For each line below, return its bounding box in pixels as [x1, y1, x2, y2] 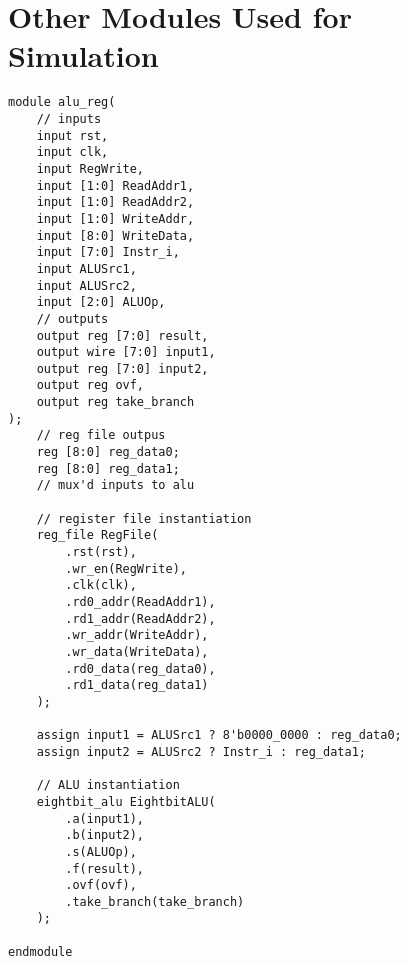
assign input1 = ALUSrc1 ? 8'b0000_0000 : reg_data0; [36, 728, 402, 743]
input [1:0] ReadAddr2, [36, 195, 195, 210]
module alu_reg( [8, 95, 116, 110]
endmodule [8, 944, 73, 959]
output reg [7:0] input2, [36, 361, 209, 376]
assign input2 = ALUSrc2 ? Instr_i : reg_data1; [36, 744, 366, 759]
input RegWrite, [36, 161, 145, 176]
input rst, [36, 128, 109, 143]
